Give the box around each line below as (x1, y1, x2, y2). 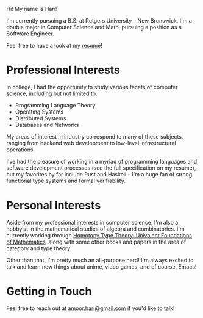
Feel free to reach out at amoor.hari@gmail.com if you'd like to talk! (6, 305, 175, 312)
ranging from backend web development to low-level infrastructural (6, 139, 176, 146)
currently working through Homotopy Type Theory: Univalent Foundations (6, 231, 192, 239)
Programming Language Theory (15, 101, 96, 109)
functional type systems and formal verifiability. (6, 177, 126, 184)
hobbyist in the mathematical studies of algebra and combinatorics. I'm (6, 225, 185, 233)
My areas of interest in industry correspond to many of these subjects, (6, 132, 183, 140)
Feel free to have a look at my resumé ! (6, 42, 102, 49)
